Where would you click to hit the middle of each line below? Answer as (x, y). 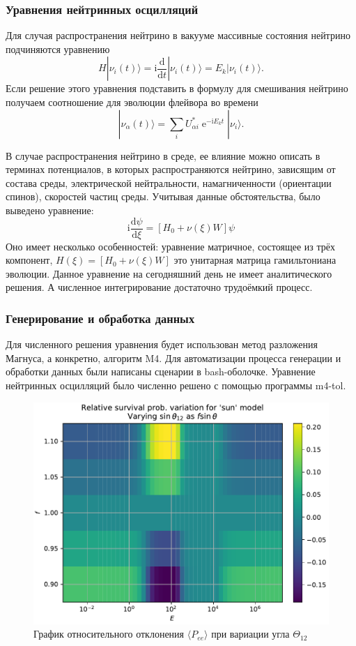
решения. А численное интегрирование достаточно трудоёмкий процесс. (159, 287)
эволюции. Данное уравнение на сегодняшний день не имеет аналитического (169, 273)
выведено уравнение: (50, 210)
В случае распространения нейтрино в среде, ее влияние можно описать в (163, 155)
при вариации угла (250, 634)
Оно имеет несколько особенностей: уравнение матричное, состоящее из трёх (170, 246)
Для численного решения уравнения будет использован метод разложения (162, 344)
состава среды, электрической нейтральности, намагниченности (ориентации (169, 182)
